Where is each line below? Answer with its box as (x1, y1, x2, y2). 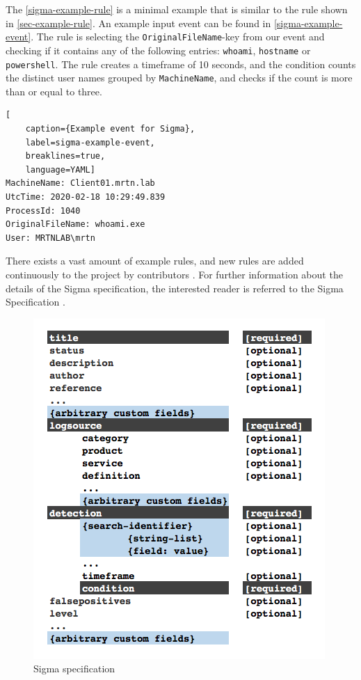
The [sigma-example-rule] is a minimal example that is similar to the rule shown (6, 2, 348, 16)
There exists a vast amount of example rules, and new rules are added (6, 253, 304, 268)
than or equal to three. (6, 84, 102, 98)
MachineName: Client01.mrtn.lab (6, 178, 155, 189)
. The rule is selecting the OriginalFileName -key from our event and (31, 29, 325, 44)
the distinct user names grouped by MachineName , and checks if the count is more (6, 70, 353, 85)
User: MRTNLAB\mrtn (6, 232, 95, 243)
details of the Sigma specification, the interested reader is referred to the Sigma (6, 280, 344, 295)
